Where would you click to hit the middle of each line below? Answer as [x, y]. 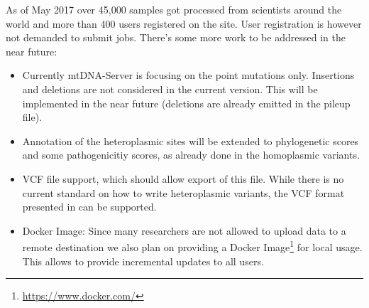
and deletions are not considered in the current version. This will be [170, 89]
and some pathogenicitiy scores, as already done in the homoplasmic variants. [191, 155]
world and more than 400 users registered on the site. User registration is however [184, 23]
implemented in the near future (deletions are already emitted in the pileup [186, 103]
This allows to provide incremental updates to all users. [143, 261]
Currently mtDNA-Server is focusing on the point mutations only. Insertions [188, 75]
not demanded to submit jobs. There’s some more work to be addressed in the [176, 37]
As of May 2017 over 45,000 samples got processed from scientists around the [174, 9]
